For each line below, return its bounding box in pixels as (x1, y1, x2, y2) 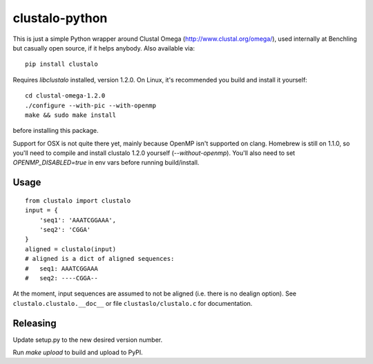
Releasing (12, 317, 57, 329)
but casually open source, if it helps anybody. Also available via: (12, 44, 195, 52)
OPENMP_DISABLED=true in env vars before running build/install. (12, 158, 200, 167)
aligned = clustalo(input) (25, 245, 117, 253)
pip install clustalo (25, 60, 98, 69)
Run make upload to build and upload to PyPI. (12, 348, 143, 356)
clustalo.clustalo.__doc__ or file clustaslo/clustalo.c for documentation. (12, 299, 253, 307)
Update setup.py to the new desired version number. (12, 336, 163, 344)
